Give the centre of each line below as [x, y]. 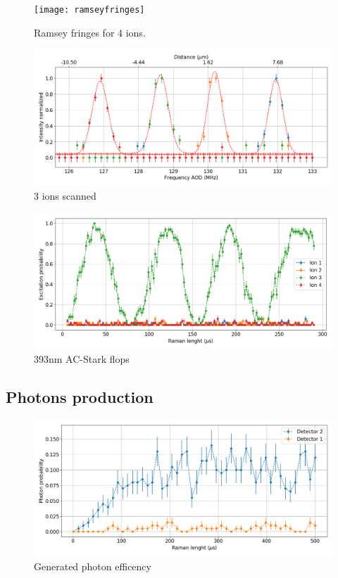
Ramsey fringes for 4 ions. [90, 32]
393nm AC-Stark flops [82, 359]
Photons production [80, 397]
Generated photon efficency [93, 566]
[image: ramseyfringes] [89, 10]
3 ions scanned [65, 196]
